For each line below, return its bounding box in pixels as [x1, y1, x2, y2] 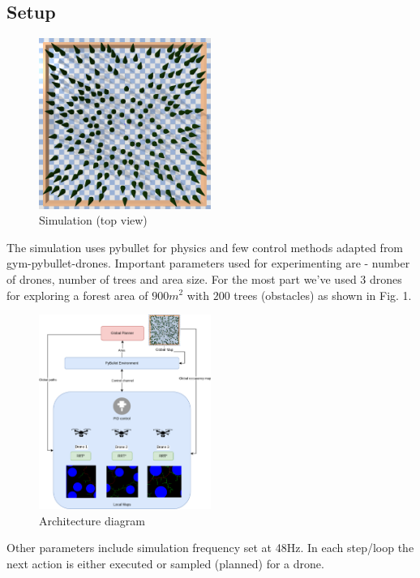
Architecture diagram [39, 512, 145, 529]
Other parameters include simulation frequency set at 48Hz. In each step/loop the [6, 539, 414, 556]
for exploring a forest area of [6, 286, 148, 303]
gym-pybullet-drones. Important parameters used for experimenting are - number [6, 255, 410, 272]
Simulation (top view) [39, 212, 148, 229]
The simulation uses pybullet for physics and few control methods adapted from [6, 238, 404, 255]
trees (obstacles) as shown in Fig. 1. [234, 286, 412, 303]
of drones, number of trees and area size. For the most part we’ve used [6, 270, 357, 287]
